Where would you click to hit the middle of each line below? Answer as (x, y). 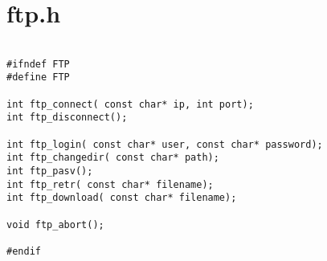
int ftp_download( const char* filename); (122, 198)
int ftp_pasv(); (50, 171)
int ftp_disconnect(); (67, 118)
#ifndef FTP (38, 64)
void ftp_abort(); (55, 224)
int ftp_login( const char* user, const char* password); (165, 144)
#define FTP (38, 77)
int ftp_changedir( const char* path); (113, 158)
